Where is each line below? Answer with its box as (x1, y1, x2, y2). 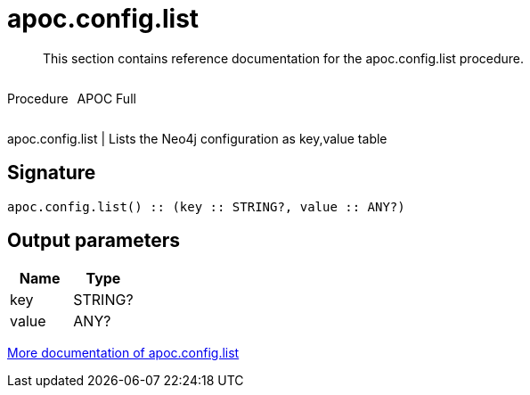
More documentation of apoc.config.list (7, 345, 240, 361)
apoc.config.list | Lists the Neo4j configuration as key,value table (7, 130, 387, 146)
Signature (7, 161, 96, 185)
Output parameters (7, 229, 180, 252)
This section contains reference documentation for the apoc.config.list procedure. (43, 50, 525, 66)
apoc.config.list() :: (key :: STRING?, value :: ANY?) (7, 199, 405, 214)
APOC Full (77, 90, 136, 106)
